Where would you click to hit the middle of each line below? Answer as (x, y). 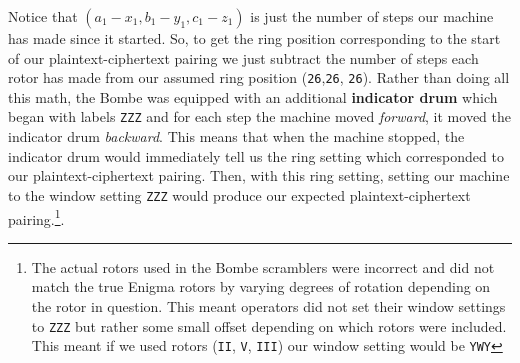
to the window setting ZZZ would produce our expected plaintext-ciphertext (239, 194)
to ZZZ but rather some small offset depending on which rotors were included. (269, 325)
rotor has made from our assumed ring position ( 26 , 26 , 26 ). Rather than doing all (259, 77)
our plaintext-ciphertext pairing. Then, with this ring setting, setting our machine (259, 175)
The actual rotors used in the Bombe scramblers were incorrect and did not (263, 266)
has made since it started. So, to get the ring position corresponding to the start (254, 38)
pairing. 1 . (36, 217)
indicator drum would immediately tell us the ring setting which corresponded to (256, 155)
